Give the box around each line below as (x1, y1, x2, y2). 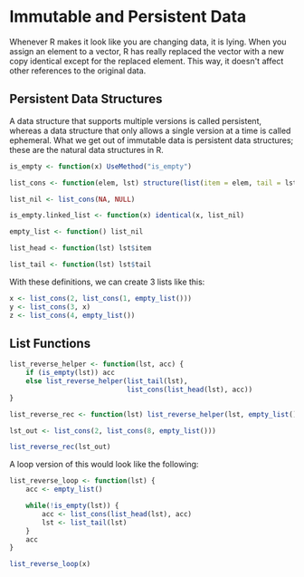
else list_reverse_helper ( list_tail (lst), (25, 377, 188, 386)
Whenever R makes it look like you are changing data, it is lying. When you (9, 36, 287, 47)
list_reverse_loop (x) (9, 560, 91, 569)
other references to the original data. (9, 65, 147, 76)
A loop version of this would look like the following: (9, 459, 199, 470)
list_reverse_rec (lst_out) (9, 442, 111, 452)
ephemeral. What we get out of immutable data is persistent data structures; (9, 134, 294, 146)
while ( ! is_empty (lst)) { (25, 501, 119, 511)
